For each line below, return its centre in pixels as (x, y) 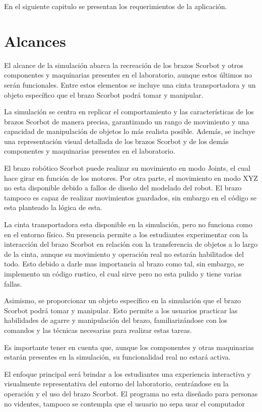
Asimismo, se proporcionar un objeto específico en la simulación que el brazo (122, 300)
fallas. (13, 283)
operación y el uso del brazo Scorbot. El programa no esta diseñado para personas (131, 393)
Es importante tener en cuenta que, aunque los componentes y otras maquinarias (129, 347)
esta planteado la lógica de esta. (53, 207)
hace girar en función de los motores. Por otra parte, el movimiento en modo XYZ (131, 178)
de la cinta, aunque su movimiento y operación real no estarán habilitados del (124, 254)
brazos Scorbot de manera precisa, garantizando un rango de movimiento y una (127, 121)
